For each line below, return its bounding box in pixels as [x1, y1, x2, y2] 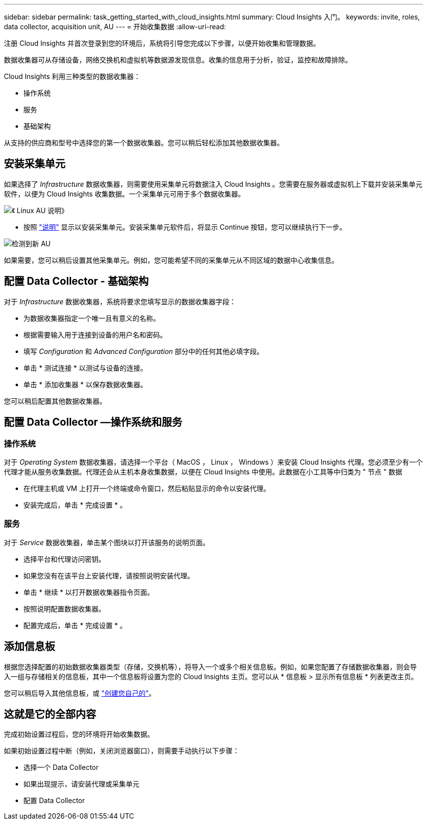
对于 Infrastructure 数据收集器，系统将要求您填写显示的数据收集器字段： [4, 297, 236, 306]
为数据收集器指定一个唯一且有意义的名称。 [23, 314, 160, 322]
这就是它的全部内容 [4, 707, 96, 720]
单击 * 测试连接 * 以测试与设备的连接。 [23, 363, 147, 372]
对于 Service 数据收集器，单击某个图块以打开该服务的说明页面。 [4, 538, 210, 547]
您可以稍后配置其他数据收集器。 [4, 396, 106, 405]
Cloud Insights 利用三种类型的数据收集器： [4, 72, 141, 80]
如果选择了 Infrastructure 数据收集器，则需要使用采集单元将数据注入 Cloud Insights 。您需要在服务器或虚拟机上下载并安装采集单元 [4, 179, 423, 188]
